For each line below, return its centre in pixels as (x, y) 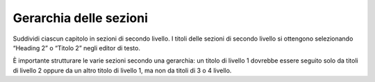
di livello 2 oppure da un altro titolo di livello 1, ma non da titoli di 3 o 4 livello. (122, 70)
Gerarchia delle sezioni (81, 18)
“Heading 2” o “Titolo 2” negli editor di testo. (76, 48)
